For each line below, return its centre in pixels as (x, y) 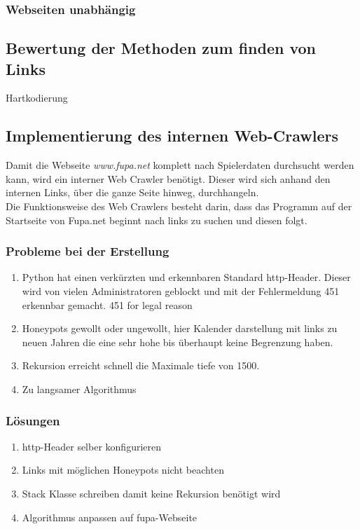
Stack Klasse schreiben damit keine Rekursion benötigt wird (151, 493)
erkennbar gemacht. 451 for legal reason (107, 304)
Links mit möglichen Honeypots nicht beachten (123, 470)
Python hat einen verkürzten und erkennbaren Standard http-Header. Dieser (186, 277)
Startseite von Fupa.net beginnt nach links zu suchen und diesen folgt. (157, 220)
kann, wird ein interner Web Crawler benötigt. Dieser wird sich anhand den (168, 178)
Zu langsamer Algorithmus (79, 389)
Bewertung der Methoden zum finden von (161, 48)
